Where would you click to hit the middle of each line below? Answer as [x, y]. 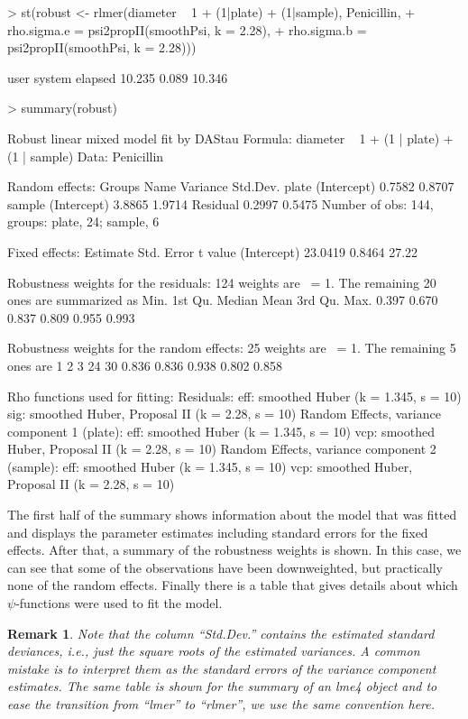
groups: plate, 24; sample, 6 [83, 221]
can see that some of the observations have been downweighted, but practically [225, 567]
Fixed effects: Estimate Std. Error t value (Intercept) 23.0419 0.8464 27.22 [213, 251]
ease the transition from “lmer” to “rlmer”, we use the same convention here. [221, 704]
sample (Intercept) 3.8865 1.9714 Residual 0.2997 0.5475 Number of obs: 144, [220, 203]
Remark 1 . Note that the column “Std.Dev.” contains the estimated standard [221, 633]
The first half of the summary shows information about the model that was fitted [232, 515]
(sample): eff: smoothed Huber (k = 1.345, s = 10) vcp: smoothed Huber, [210, 466]
